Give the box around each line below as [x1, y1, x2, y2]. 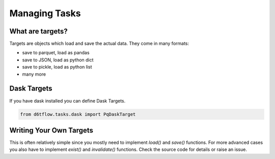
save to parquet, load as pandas [22, 50, 90, 56]
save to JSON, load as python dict [22, 56, 94, 63]
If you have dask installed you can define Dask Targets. [9, 98, 126, 104]
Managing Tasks [9, 8, 81, 19]
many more [22, 71, 46, 77]
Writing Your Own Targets [9, 126, 94, 135]
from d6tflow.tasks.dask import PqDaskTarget [20, 111, 136, 117]
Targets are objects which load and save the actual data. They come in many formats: [9, 41, 189, 47]
